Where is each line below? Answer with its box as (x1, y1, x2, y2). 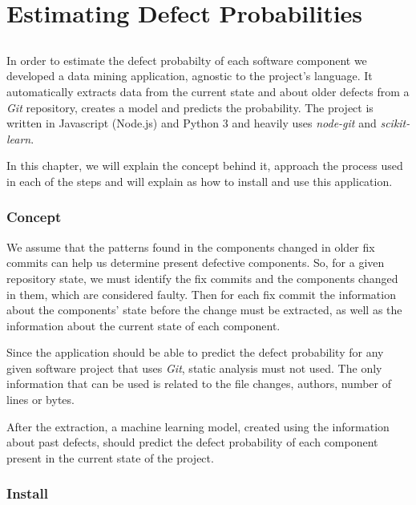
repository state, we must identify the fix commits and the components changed (6, 269, 398, 286)
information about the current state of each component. (6, 317, 281, 333)
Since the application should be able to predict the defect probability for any (6, 344, 384, 361)
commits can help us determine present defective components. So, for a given (6, 254, 385, 271)
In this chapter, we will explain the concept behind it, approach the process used (6, 157, 403, 174)
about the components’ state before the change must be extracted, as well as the (6, 301, 402, 318)
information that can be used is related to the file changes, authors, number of (6, 375, 391, 392)
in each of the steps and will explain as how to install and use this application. (6, 172, 393, 189)
